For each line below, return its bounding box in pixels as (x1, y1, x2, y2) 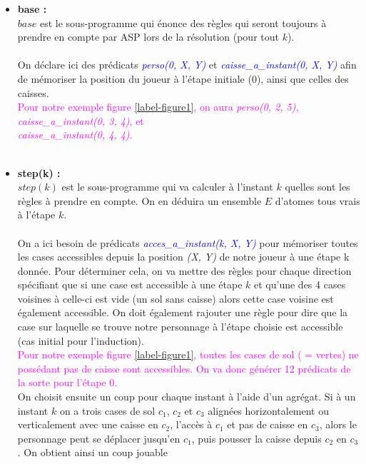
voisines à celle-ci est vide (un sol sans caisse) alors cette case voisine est (17, 291, 334, 306)
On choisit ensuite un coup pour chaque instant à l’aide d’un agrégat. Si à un (17, 389, 356, 404)
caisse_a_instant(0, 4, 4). (17, 127, 133, 142)
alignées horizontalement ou (208, 403, 330, 418)
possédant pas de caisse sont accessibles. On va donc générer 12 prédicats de (17, 360, 351, 375)
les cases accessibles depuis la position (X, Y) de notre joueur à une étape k (17, 249, 350, 264)
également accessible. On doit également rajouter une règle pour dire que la (17, 305, 348, 320)
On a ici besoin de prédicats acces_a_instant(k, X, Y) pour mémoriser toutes (17, 235, 358, 250)
